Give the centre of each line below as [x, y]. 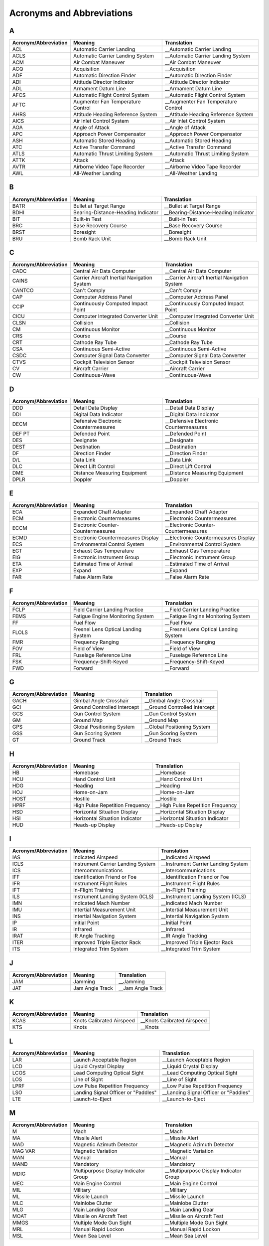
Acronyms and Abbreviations [71, 13]
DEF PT [21, 434]
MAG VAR [24, 1151]
